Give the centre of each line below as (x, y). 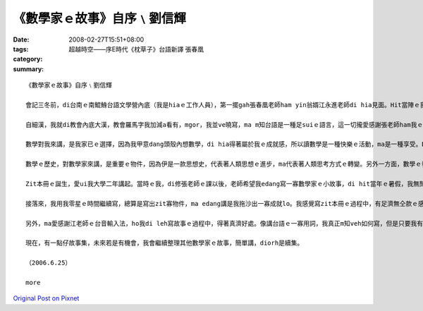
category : (28, 59)
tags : (21, 49)
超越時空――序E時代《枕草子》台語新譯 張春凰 (136, 49)
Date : (21, 39)
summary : (29, 69)
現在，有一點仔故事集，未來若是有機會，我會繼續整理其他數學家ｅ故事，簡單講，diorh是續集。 (165, 243)
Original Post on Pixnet (46, 298)
